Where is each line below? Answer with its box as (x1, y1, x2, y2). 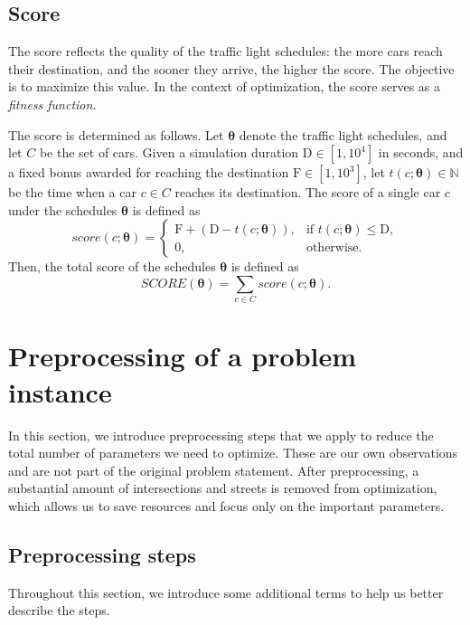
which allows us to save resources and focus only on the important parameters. (8, 496, 445, 515)
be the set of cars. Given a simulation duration (39, 143, 299, 162)
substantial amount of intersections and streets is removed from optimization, (8, 478, 437, 497)
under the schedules (8, 200, 117, 219)
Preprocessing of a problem (8, 337, 357, 374)
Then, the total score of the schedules (8, 257, 216, 276)
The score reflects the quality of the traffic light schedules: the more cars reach (8, 42, 443, 61)
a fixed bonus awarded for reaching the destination (8, 163, 289, 182)
